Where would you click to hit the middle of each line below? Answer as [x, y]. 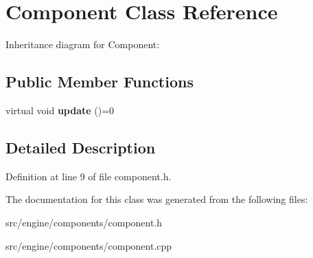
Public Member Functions [100, 82]
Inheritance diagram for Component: [83, 44]
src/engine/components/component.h [84, 222]
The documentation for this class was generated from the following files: [157, 199]
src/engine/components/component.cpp [89, 245]
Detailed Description [81, 147]
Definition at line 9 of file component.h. [89, 176]
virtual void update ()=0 [60, 110]
